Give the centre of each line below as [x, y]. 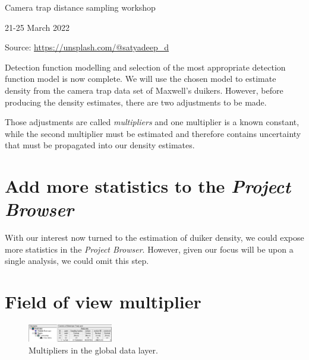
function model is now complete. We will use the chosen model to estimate [141, 79]
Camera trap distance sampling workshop [80, 7]
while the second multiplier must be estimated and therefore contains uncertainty [153, 133]
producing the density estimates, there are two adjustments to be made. [136, 102]
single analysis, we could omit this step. [77, 261]
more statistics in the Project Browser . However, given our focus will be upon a [149, 249]
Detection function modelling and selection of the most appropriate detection [145, 67]
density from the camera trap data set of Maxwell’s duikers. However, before [144, 90]
